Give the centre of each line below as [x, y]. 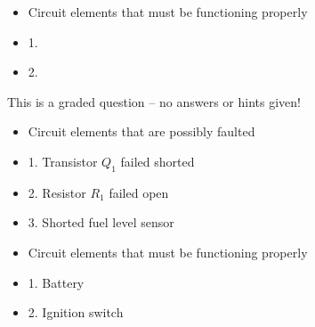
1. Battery [56, 282]
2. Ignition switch [76, 312]
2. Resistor [57, 192]
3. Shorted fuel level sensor [101, 222]
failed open [139, 192]
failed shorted [157, 161]
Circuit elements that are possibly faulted [141, 131]
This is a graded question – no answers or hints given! [154, 101]
